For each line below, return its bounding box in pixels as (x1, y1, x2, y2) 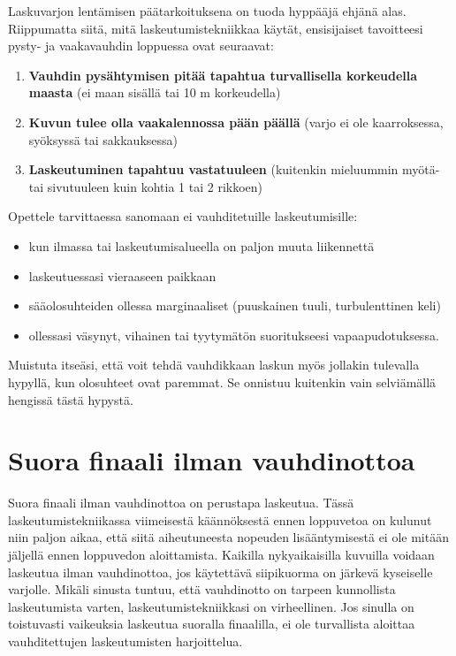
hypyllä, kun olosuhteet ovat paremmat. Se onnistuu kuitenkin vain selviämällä (8, 372, 437, 391)
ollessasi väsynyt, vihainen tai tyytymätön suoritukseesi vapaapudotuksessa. (28, 325, 439, 344)
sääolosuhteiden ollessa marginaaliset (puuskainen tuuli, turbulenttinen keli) (28, 296, 441, 315)
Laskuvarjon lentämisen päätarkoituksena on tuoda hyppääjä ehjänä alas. (8, 2, 407, 19)
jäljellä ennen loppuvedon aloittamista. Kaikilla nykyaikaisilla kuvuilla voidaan (8, 545, 435, 563)
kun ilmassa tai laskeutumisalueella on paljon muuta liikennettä (28, 236, 375, 255)
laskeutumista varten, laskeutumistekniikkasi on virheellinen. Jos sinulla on (8, 597, 414, 615)
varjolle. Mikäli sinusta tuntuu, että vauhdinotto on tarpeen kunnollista (8, 580, 396, 599)
